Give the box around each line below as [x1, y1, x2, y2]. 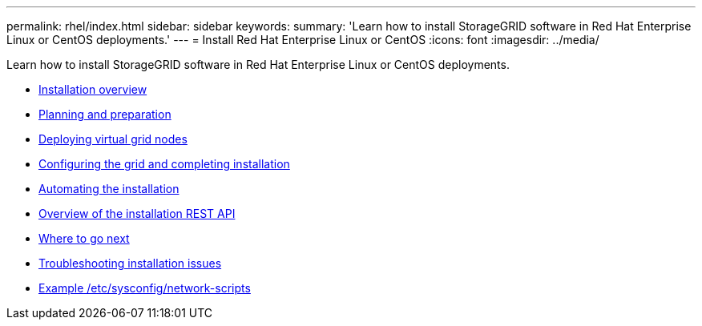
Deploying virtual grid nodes [38, 132, 188, 146]
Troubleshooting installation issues [38, 256, 222, 270]
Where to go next [38, 231, 130, 245]
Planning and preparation [38, 107, 171, 121]
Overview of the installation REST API [38, 207, 236, 220]
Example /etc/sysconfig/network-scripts [38, 281, 251, 295]
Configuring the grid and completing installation [38, 157, 290, 171]
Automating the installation [38, 182, 180, 195]
